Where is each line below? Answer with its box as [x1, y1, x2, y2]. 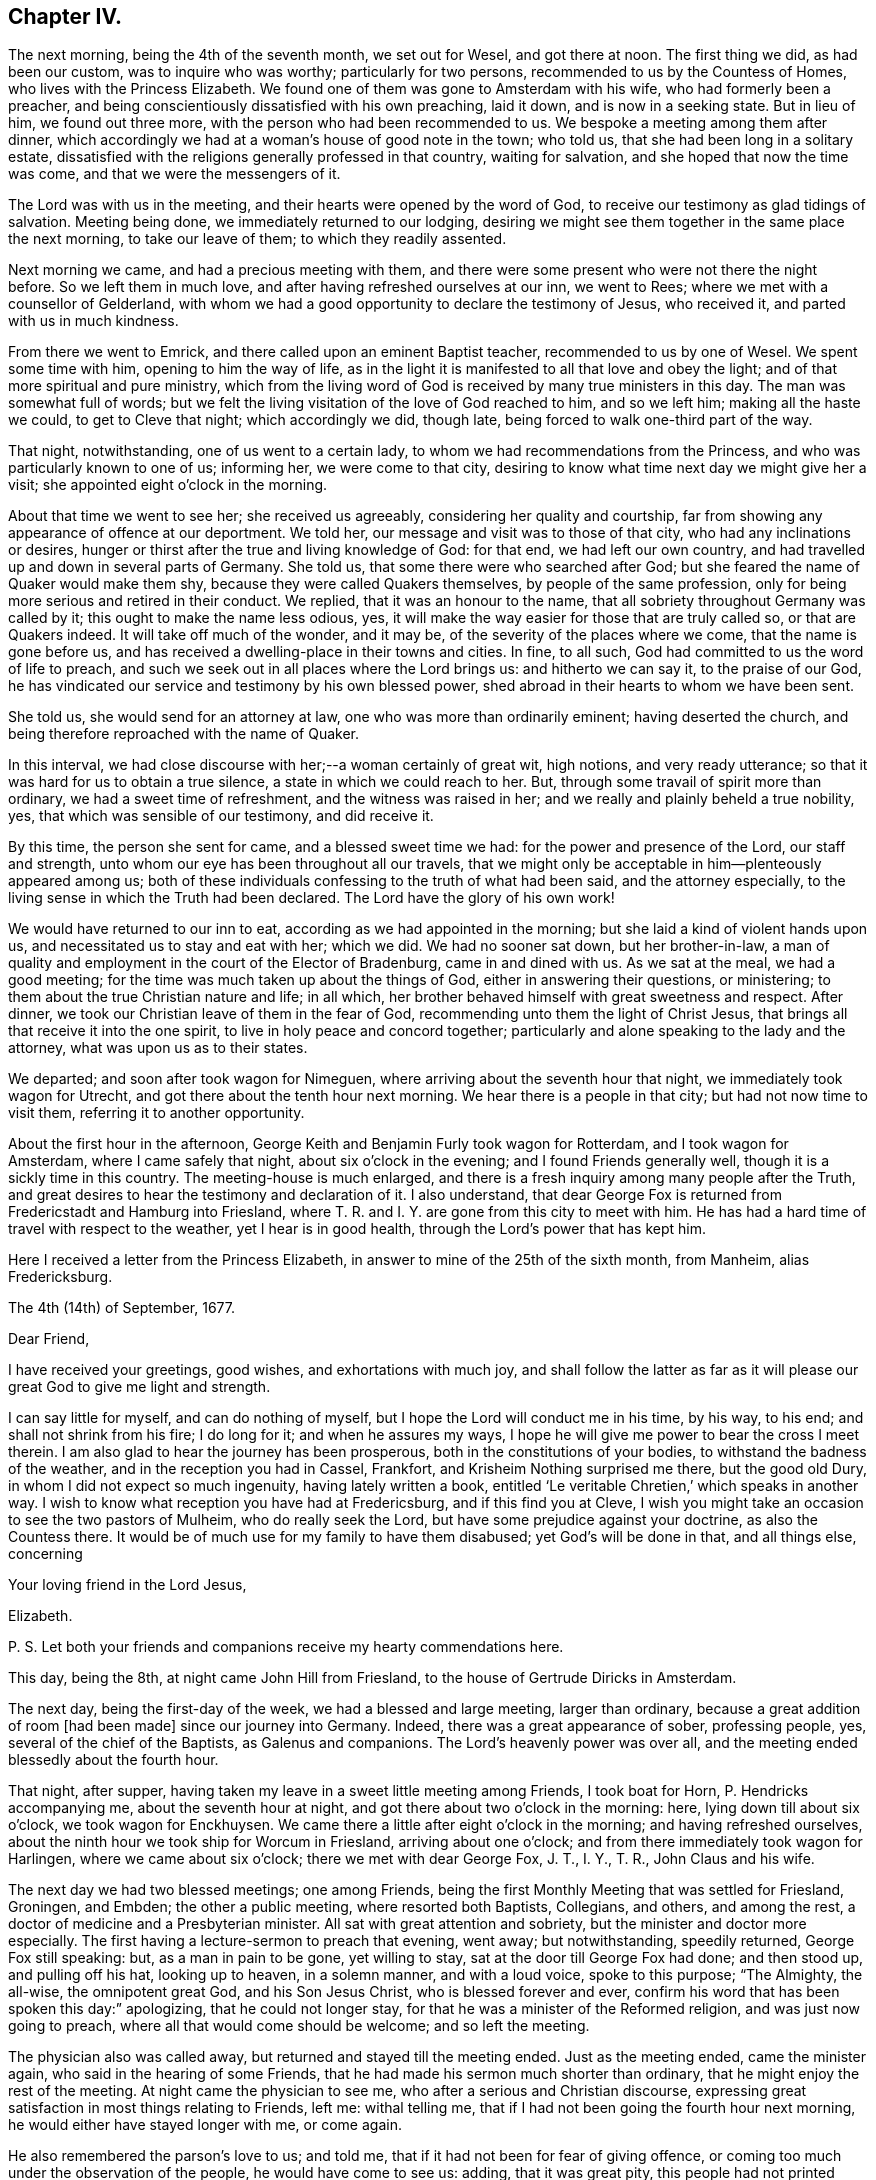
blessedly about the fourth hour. [8, 1751, 219, 1769]
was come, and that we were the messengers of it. [8, 165, 341, 183]
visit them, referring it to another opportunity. [8, 1104, 305, 1122]
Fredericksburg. [8, 1268, 113, 1286]
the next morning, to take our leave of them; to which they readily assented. [8, 230, 507, 248]
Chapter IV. [8, 4, 123, 29]
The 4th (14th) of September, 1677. [8, 1299, 235, 1317]
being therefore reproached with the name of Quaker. [8, 725, 360, 743]
